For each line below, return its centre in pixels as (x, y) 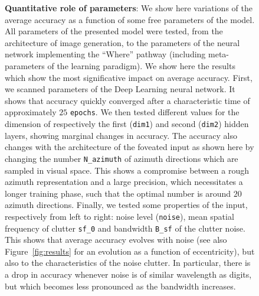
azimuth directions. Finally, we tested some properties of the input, (126, 205)
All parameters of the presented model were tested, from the (114, 31)
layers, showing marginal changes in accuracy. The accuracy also (121, 135)
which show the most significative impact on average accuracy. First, (129, 77)
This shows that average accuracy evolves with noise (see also (116, 240)
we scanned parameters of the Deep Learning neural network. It (120, 89)
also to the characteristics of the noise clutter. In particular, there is (128, 263)
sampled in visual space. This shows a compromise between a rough (127, 170)
